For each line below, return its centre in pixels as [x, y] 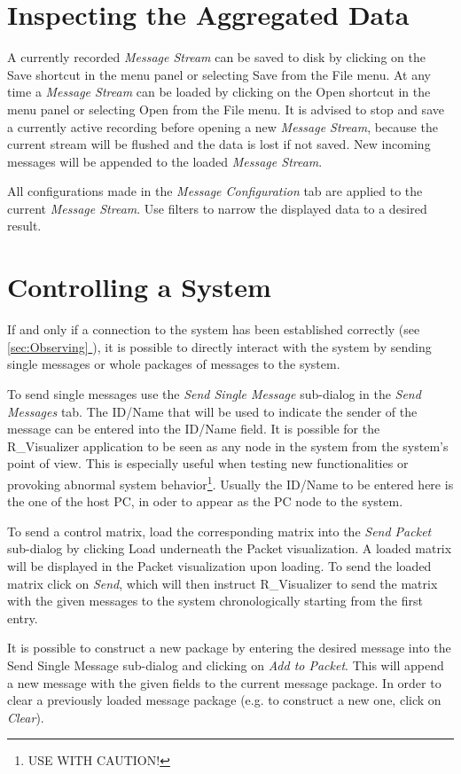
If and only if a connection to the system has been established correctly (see [214, 329]
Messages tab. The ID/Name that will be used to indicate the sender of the [212, 411]
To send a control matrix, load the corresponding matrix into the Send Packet [219, 531]
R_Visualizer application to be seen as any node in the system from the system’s [228, 446]
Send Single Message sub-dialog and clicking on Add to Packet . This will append [226, 665]
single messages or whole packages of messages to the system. [174, 364]
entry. [23, 618]
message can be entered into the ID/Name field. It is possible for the [194, 429]
